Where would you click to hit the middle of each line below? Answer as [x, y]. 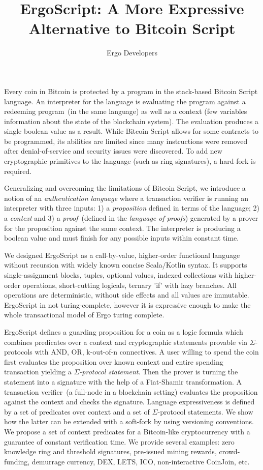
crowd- [229, 451]
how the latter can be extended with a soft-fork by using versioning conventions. [129, 421]
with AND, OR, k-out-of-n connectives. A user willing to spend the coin [147, 352]
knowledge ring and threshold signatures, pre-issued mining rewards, [110, 451]
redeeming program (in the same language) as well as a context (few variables [126, 111]
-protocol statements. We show [205, 411]
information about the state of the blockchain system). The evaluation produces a [131, 121]
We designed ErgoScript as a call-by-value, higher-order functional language [122, 255]
